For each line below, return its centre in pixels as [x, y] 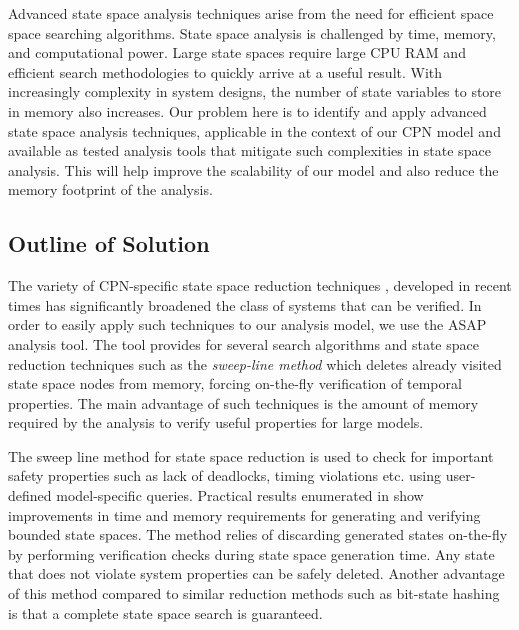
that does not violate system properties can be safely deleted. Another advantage [256, 573]
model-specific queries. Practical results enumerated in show [240, 495]
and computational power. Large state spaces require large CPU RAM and [237, 52]
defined [30, 495]
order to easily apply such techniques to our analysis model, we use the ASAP [247, 324]
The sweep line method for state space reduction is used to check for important [251, 455]
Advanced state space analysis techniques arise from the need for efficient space [251, 13]
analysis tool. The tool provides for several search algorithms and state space [243, 343]
